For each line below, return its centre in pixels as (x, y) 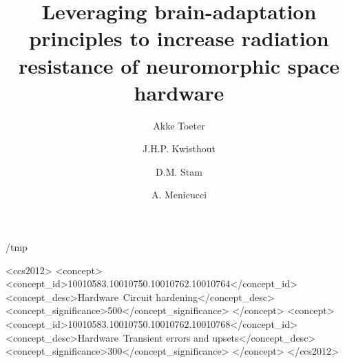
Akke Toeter (179, 125)
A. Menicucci (179, 195)
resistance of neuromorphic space (179, 65)
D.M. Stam (179, 171)
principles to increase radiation (179, 38)
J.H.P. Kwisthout (179, 148)
